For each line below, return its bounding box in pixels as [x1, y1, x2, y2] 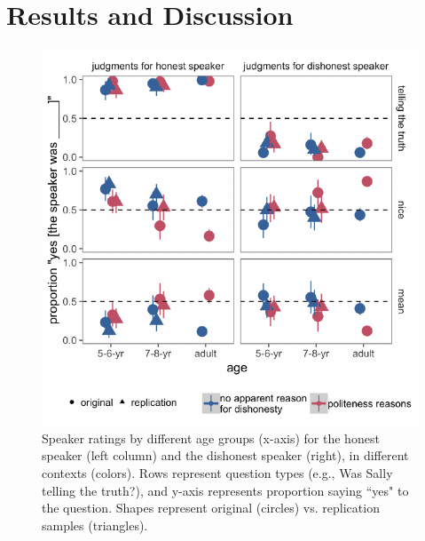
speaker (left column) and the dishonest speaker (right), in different [42, 446, 409, 465]
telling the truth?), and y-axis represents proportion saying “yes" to [42, 481, 409, 499]
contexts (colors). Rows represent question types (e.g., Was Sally [42, 463, 393, 481]
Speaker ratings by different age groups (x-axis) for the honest [42, 428, 380, 447]
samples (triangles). [42, 515, 148, 534]
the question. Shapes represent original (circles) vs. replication [42, 498, 380, 517]
